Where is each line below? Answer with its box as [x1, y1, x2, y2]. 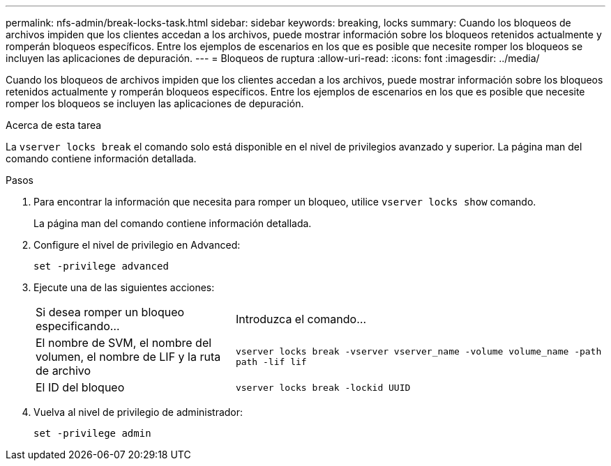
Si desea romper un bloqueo [36, 305, 185, 319]
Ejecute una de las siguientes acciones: [33, 281, 215, 293]
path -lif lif [235, 357, 307, 367]
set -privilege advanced [33, 261, 169, 272]
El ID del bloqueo [36, 380, 125, 394]
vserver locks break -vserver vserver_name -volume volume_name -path [235, 346, 602, 357]
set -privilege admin [33, 428, 151, 439]
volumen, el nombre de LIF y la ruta [36, 350, 221, 364]
